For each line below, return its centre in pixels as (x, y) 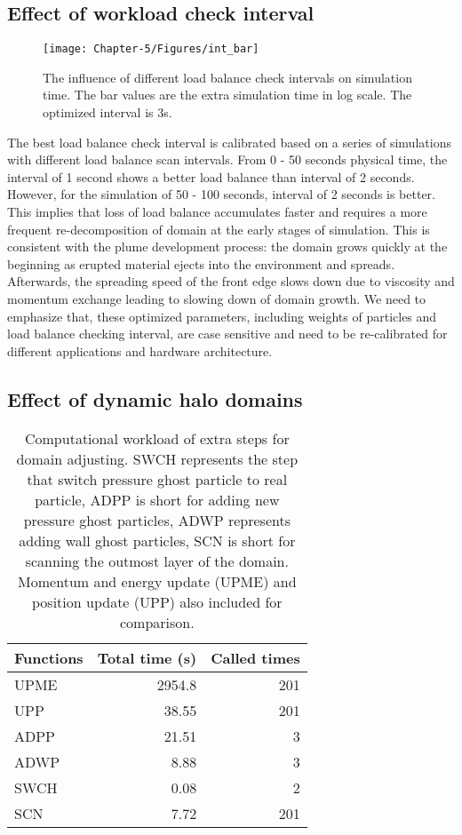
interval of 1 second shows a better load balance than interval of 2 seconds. (211, 176)
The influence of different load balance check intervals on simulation (227, 77)
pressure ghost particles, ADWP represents (157, 520)
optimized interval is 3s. (108, 112)
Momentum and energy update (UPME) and (157, 581)
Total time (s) (147, 657)
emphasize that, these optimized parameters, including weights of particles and (222, 316)
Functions (49, 657)
